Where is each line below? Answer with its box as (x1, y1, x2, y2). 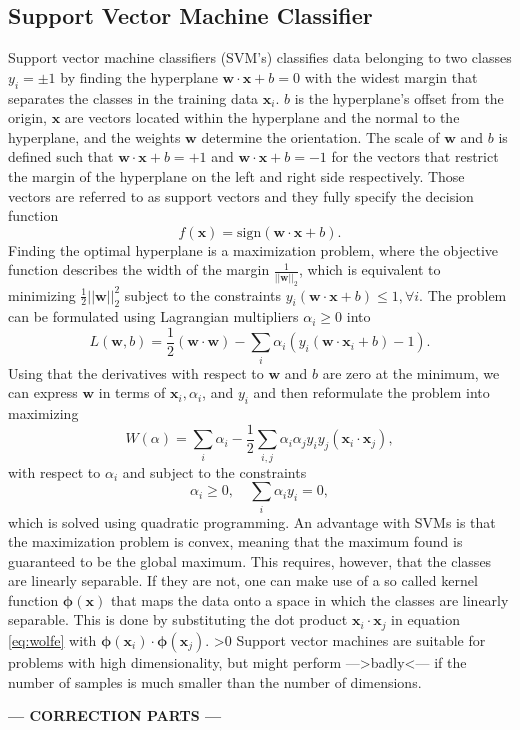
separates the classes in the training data (8, 87, 259, 108)
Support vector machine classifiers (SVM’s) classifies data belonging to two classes (8, 47, 512, 68)
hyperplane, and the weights (8, 126, 181, 147)
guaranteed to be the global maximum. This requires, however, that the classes (8, 550, 492, 571)
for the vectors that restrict (331, 146, 499, 167)
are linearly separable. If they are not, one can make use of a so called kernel (8, 570, 478, 591)
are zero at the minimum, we (322, 362, 500, 383)
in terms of (98, 382, 166, 403)
